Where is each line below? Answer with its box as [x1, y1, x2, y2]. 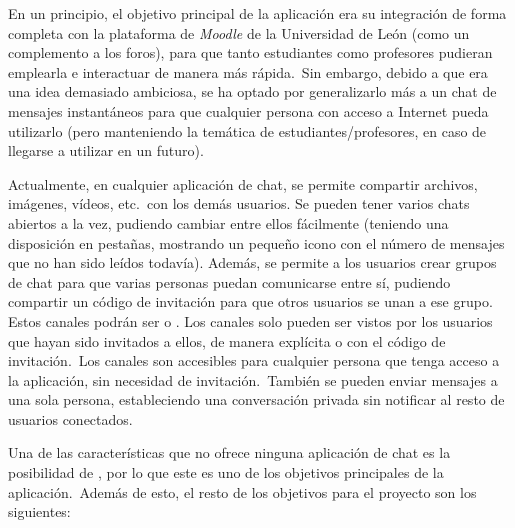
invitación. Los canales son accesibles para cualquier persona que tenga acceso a [8, 350, 500, 371]
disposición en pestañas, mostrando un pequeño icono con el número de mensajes [8, 232, 505, 253]
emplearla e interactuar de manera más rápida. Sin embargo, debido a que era [8, 61, 488, 82]
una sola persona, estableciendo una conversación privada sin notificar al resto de [8, 389, 505, 410]
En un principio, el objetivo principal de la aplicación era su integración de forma [8, 3, 507, 23]
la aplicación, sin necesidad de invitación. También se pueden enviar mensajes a [8, 369, 498, 390]
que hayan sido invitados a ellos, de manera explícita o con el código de [8, 330, 446, 351]
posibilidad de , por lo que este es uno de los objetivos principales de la [8, 462, 444, 483]
